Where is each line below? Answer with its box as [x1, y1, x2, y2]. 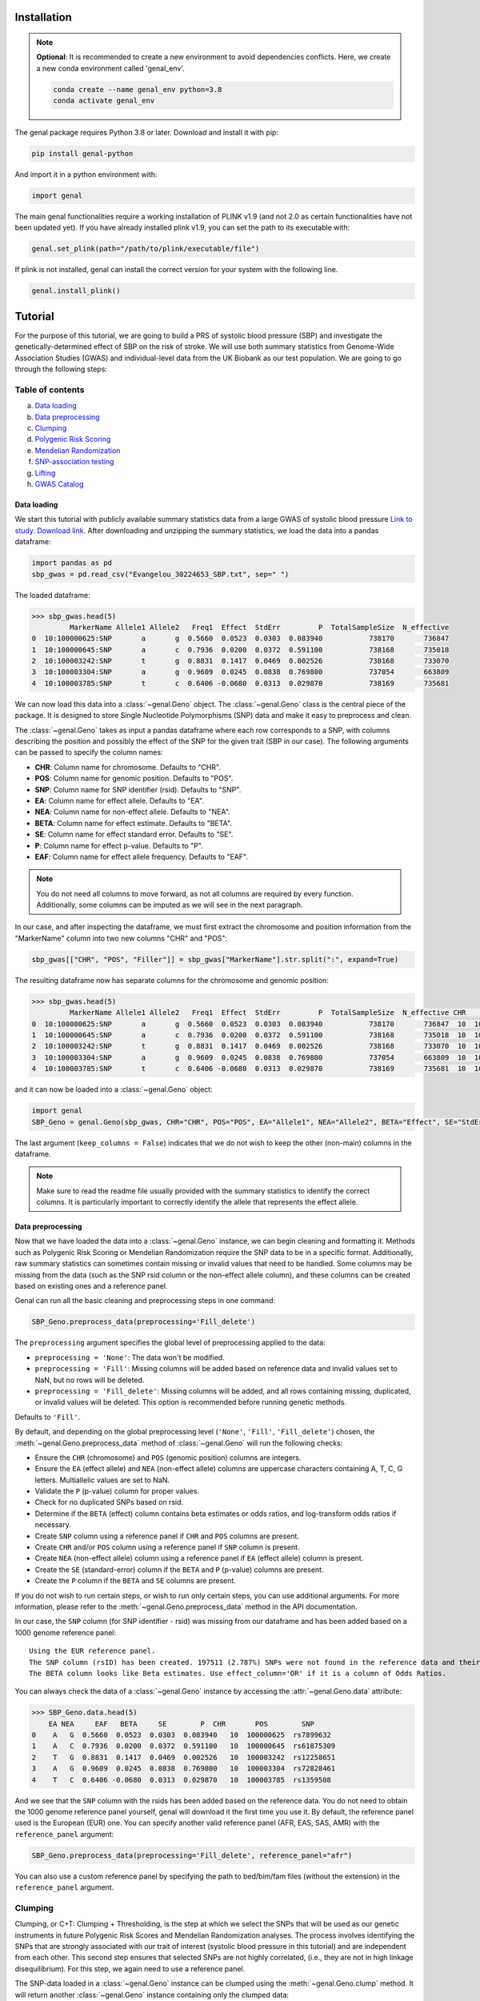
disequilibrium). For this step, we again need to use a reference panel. [14, 1963, 246, 1973]
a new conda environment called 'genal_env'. [36, 63, 186, 73]
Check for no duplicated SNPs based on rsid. [34, 1498, 184, 1507]
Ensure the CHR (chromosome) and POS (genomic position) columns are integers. [34, 1453, 302, 1462]
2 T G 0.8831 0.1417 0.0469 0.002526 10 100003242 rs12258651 [31, 1753, 336, 1762]
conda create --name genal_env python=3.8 [53, 85, 222, 94]
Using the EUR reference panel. [29, 1646, 156, 1656]
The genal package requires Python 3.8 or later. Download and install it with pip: [14, 128, 279, 138]
